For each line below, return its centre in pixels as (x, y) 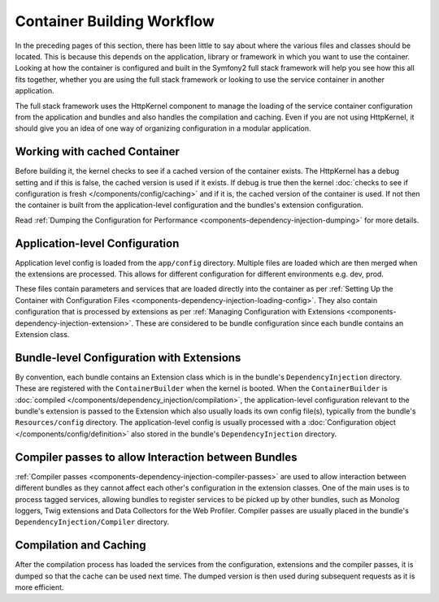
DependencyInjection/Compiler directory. (92, 522)
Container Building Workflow (115, 21)
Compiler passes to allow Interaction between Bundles (156, 457)
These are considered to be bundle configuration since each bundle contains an (269, 323)
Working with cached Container (98, 152)
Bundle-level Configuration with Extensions (128, 357)
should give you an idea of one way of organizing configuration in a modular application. (163, 128)
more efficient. (39, 587)
